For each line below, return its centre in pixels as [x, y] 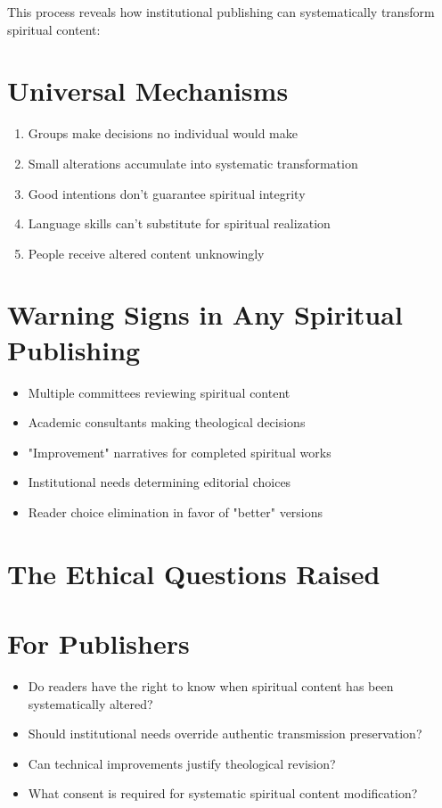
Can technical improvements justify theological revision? [182, 763]
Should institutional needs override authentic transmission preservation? [225, 734]
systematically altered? [90, 703]
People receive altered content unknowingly [146, 253]
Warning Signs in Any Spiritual [205, 314]
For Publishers [98, 643]
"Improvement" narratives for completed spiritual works [180, 452]
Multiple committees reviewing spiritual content [159, 392]
